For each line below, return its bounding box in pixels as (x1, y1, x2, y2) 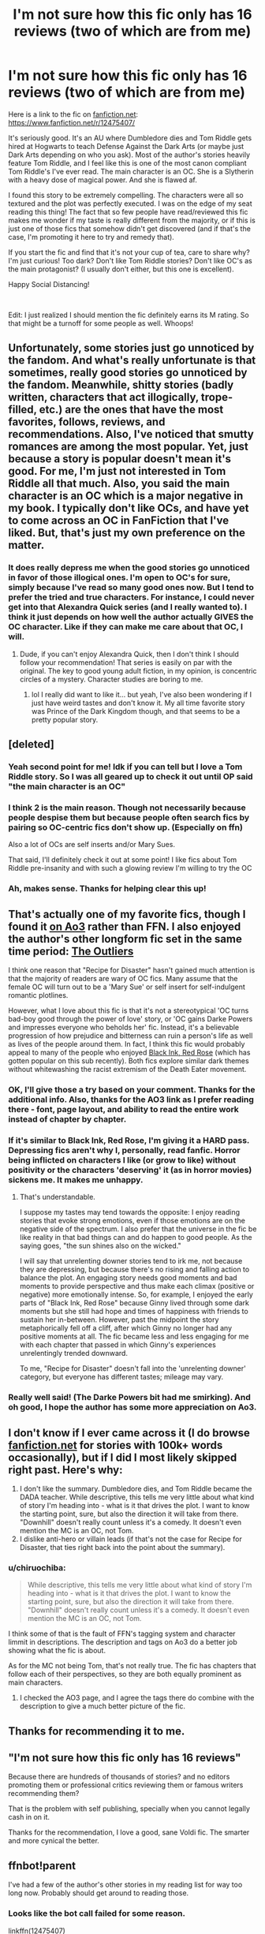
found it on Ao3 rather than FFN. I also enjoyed (8, 920, 241, 933)
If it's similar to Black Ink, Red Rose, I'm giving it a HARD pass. (8, 1134, 250, 1145)
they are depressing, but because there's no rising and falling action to (19, 1264, 250, 1275)
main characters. (8, 1678, 63, 1687)
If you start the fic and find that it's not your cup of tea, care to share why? (8, 247, 250, 257)
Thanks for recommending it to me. (8, 1724, 185, 1738)
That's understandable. (19, 1193, 96, 1202)
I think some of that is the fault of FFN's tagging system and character (8, 1629, 236, 1638)
